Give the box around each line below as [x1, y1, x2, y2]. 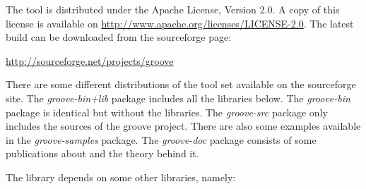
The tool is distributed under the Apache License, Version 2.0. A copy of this [6, 2, 340, 16]
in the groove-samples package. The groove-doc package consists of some [6, 132, 317, 147]
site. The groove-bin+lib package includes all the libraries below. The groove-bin [6, 90, 350, 105]
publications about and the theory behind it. [6, 146, 199, 161]
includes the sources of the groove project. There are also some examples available [6, 118, 361, 133]
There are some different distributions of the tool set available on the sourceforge [6, 77, 356, 92]
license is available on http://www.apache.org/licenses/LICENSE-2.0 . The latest [6, 16, 354, 30]
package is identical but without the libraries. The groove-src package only [6, 104, 328, 119]
